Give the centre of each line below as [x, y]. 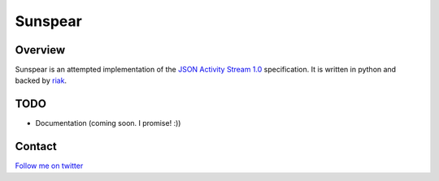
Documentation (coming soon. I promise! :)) [108, 123]
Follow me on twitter [49, 166]
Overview [40, 50]
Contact [36, 147]
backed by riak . [41, 80]
